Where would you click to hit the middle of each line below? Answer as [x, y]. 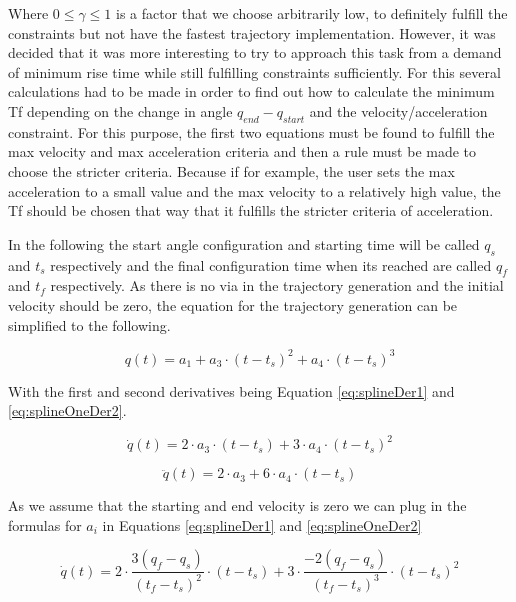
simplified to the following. [89, 324]
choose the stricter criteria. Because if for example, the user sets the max [231, 170]
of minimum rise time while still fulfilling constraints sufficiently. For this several [254, 71]
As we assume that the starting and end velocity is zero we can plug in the [237, 505]
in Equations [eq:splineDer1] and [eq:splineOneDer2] [262, 524]
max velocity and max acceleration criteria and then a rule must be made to [242, 151]
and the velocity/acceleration [398, 110]
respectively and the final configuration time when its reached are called [271, 264]
